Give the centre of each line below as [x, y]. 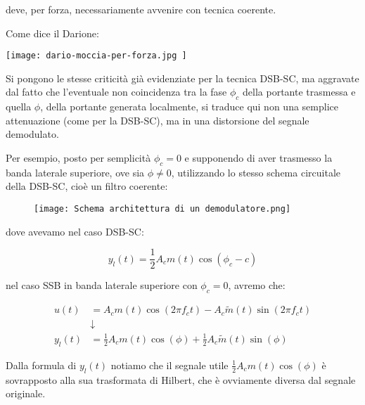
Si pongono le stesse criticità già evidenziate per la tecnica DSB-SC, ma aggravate [182, 78]
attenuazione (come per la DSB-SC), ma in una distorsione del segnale [158, 120]
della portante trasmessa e [299, 92]
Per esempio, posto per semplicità [78, 158]
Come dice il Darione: [52, 33]
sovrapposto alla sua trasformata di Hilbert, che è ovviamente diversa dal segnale [181, 379]
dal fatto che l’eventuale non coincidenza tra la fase [116, 92]
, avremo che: [257, 285]
